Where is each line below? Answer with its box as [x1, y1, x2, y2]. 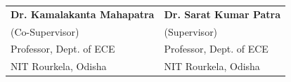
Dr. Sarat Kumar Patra [164, 6, 281, 21]
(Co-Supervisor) [11, 24, 79, 39]
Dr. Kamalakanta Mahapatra [11, 6, 155, 21]
